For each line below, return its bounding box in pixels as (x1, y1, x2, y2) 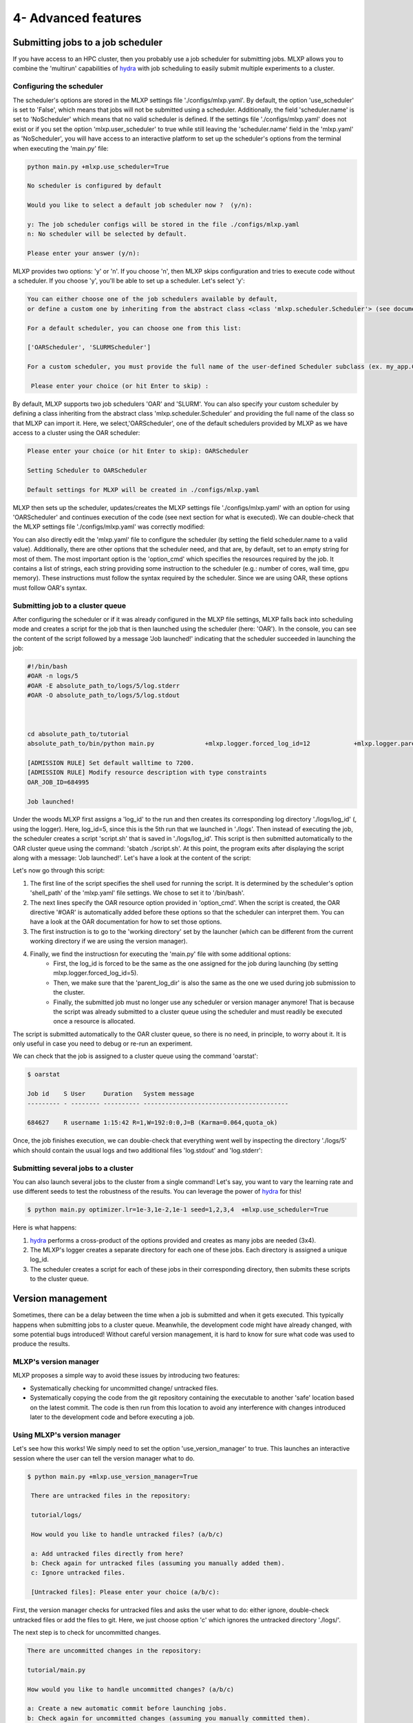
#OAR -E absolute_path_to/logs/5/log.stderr (27, 682, 180, 689)
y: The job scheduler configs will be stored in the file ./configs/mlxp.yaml (27, 221, 299, 228)
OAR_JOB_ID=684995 (27, 778, 89, 786)
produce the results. (12, 1340, 70, 1348)
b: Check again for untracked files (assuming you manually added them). (31, 1560, 286, 1567)
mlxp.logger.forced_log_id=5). (53, 969, 139, 977)
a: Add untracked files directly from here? (31, 1549, 184, 1558)
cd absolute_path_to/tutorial (27, 730, 129, 737)
